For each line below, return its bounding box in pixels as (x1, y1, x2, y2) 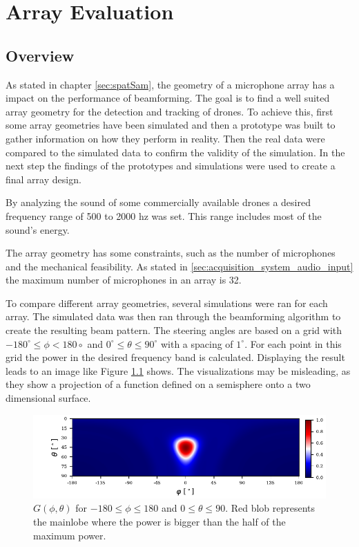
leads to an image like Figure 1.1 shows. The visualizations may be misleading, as (6, 363, 351, 378)
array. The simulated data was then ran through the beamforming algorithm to (6, 309, 341, 324)
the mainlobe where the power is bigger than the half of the (33, 514, 286, 528)
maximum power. (33, 528, 106, 542)
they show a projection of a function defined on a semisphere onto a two (6, 377, 311, 391)
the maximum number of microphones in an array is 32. (6, 272, 242, 287)
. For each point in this (244, 336, 342, 351)
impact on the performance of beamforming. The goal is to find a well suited (6, 91, 330, 105)
